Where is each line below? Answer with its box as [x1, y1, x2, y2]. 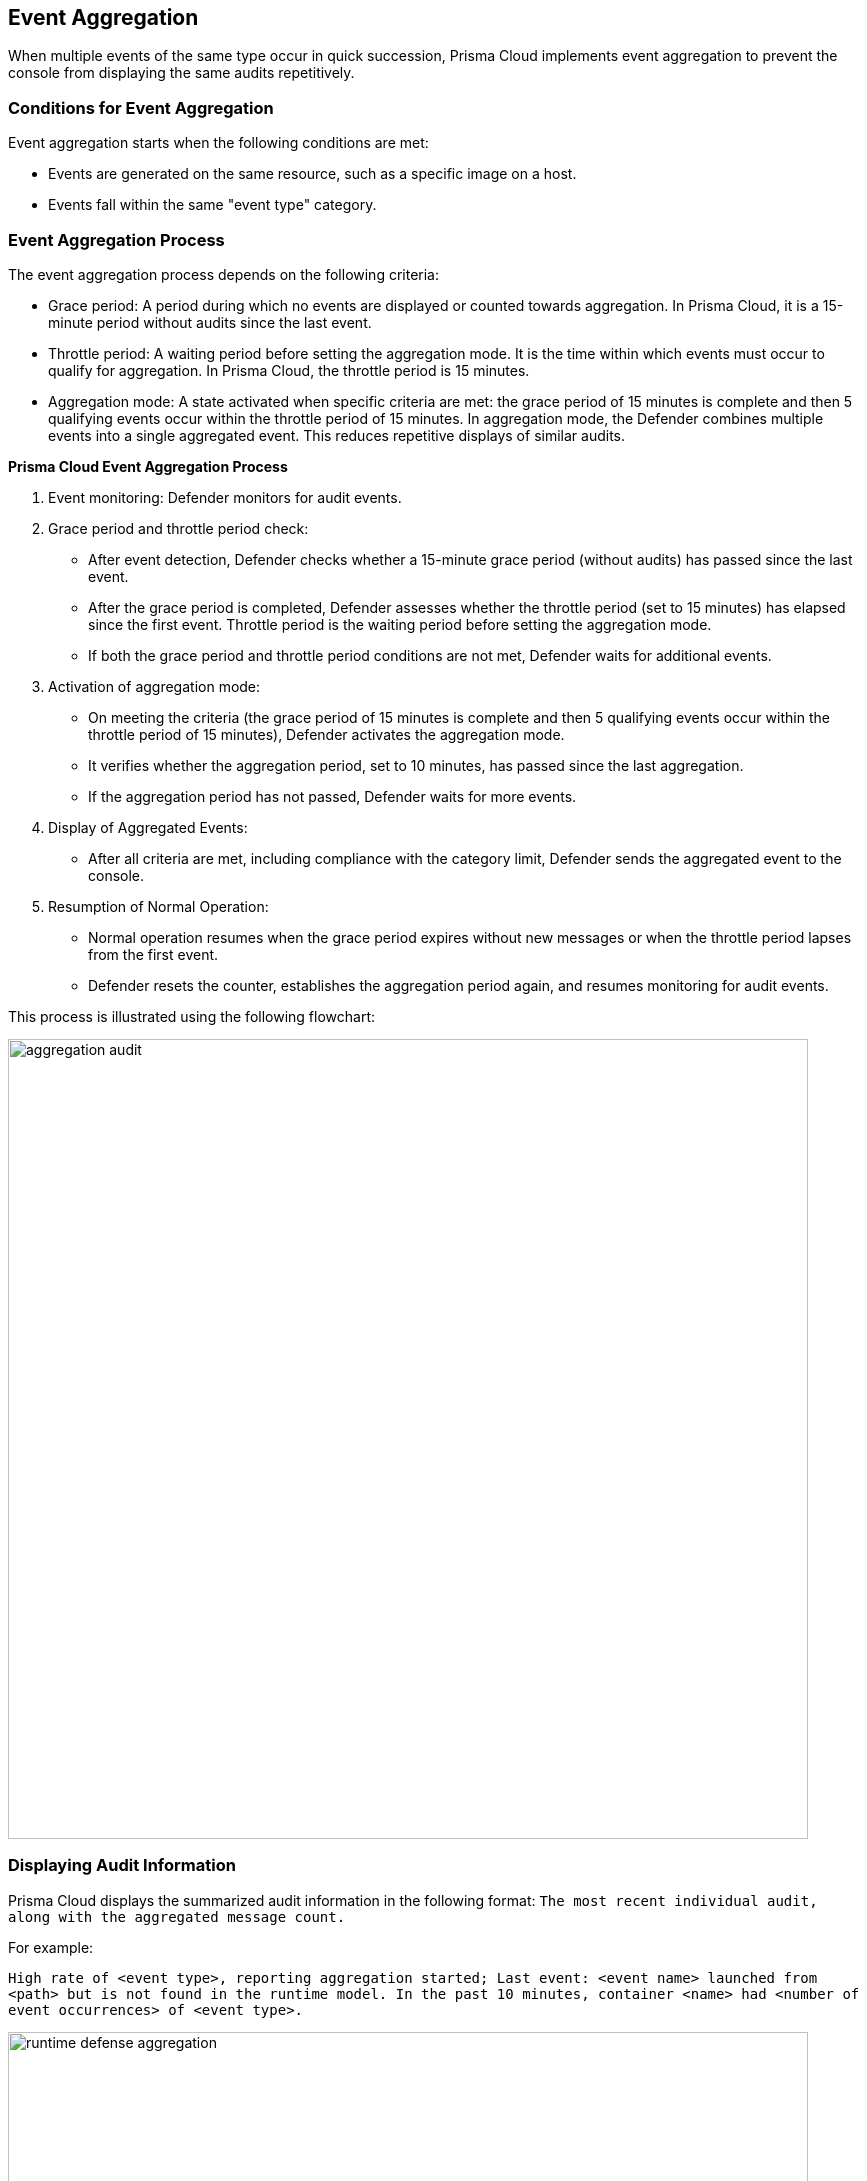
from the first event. [88, 945, 219, 963]
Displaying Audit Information [8, 1855, 236, 1876]
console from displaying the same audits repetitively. [8, 64, 355, 82]
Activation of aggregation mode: [48, 677, 261, 695]
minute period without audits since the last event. [48, 313, 372, 331]
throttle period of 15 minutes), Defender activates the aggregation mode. [88, 725, 565, 743]
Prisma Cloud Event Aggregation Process [8, 457, 288, 475]
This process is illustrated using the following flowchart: [8, 1007, 376, 1025]
